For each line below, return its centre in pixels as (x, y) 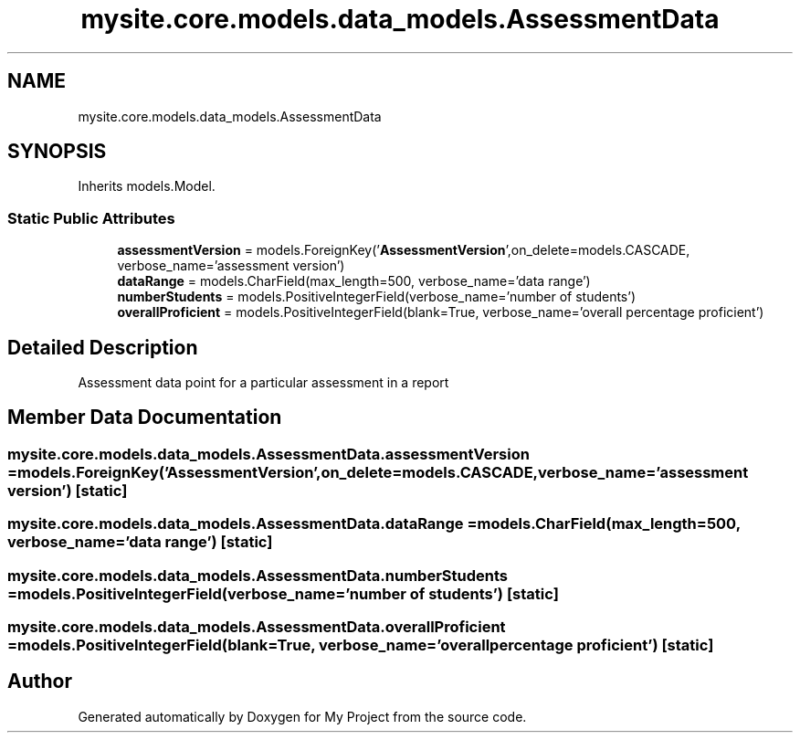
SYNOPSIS (57, 152)
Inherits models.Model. (147, 186)
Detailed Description (103, 347)
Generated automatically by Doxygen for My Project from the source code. (302, 716)
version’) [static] (68, 490)
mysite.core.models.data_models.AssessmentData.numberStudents (258, 575)
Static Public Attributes (91, 218)
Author (40, 682)
